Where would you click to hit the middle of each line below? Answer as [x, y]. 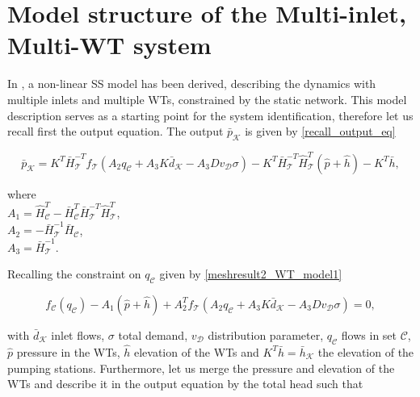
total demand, [153, 334]
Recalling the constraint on [74, 274]
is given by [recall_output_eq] [320, 131]
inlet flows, [78, 334]
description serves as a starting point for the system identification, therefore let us [210, 115]
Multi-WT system [109, 45]
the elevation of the [366, 351]
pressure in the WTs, [68, 351]
